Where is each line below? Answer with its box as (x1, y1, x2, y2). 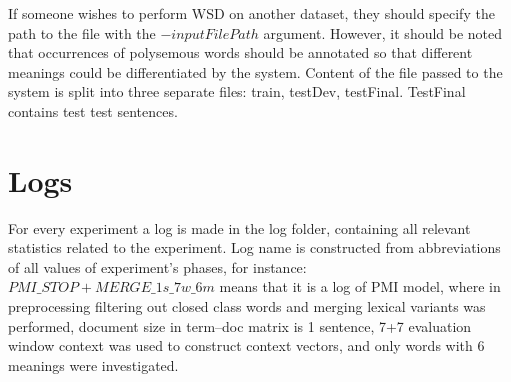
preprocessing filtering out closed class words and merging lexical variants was (8, 296, 486, 317)
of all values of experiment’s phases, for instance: (8, 256, 307, 277)
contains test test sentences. (8, 100, 178, 121)
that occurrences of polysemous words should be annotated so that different (8, 42, 473, 63)
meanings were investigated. (8, 354, 179, 375)
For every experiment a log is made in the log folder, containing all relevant (8, 217, 471, 238)
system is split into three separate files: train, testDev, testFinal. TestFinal (8, 81, 466, 102)
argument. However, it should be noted (263, 22, 503, 43)
